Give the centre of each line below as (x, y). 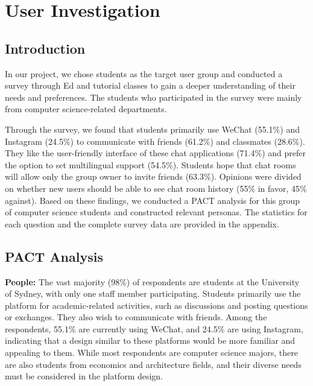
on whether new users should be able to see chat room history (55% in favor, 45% (156, 188)
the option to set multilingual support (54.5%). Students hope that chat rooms (150, 164)
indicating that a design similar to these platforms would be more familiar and (150, 340)
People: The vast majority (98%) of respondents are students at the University (152, 281)
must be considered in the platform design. (84, 376)
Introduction (45, 48)
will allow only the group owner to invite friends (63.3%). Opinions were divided (153, 176)
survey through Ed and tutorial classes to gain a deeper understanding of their (150, 85)
